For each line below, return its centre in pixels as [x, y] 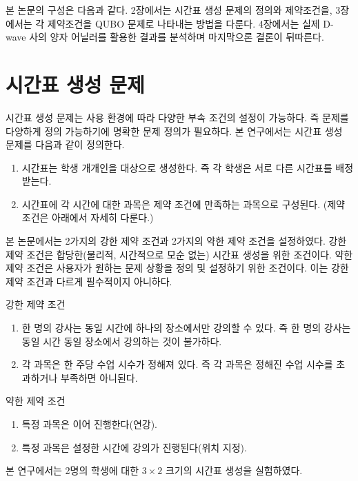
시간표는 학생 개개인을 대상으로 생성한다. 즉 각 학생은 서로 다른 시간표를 [177, 167]
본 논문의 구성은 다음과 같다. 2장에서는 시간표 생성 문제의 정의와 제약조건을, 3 [173, 10]
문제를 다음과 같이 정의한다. [65, 144]
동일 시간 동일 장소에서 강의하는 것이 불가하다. [122, 341]
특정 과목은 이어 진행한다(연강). [90, 424]
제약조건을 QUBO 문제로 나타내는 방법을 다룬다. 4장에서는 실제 [183, 23]
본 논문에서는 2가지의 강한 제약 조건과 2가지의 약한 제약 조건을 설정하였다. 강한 [176, 241]
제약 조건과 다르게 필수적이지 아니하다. [89, 281]
